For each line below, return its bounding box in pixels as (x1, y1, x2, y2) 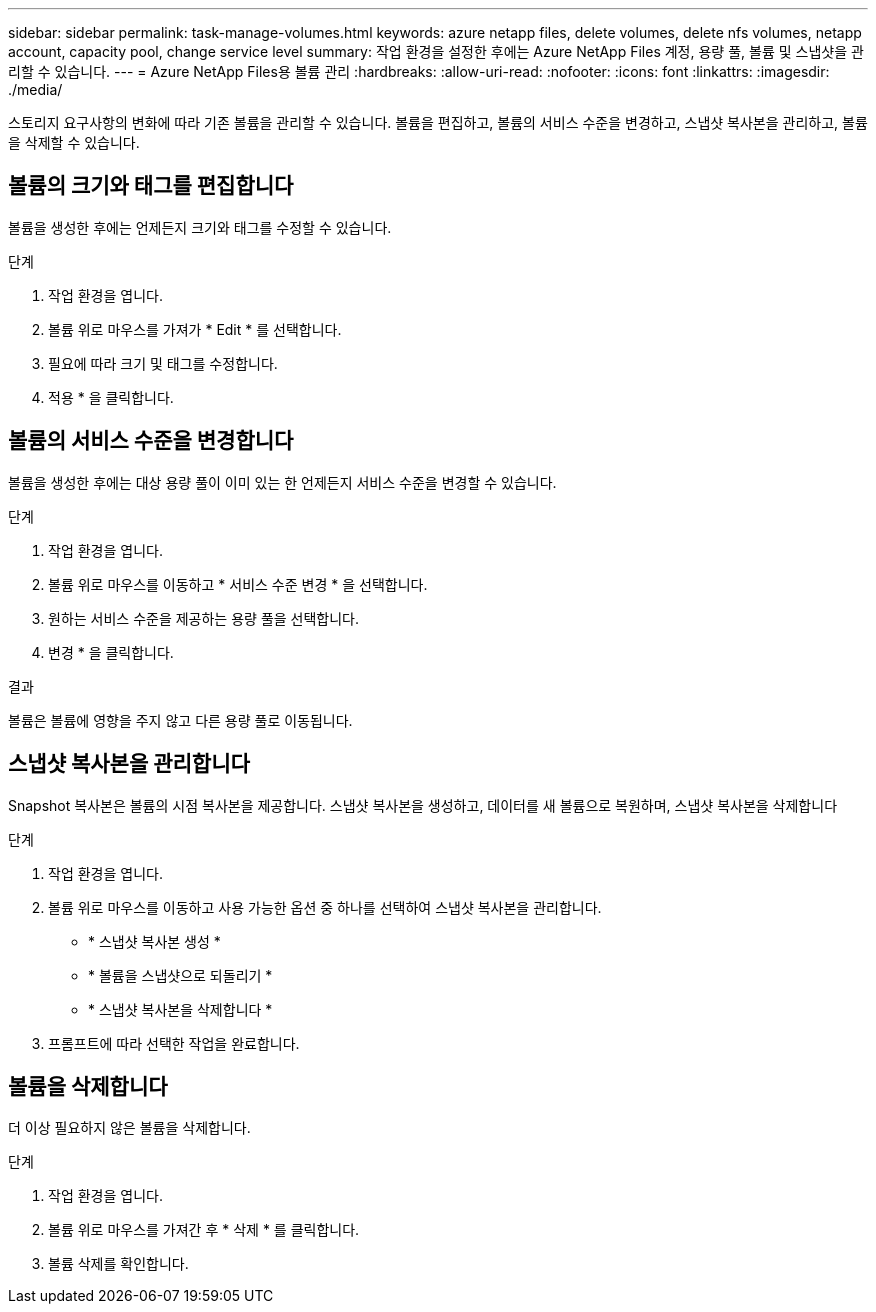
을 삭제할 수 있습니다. (8, 134, 140, 151)
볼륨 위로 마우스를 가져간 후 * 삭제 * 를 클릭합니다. (48, 1221, 360, 1239)
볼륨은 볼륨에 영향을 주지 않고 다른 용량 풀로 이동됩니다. (8, 711, 353, 729)
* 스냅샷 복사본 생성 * (88, 932, 221, 950)
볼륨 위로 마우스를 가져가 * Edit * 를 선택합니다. (48, 320, 342, 338)
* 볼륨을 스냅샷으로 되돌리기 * (88, 966, 273, 984)
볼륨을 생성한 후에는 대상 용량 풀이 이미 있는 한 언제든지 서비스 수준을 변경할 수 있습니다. (8, 473, 557, 491)
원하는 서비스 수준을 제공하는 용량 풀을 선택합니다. (48, 609, 360, 627)
